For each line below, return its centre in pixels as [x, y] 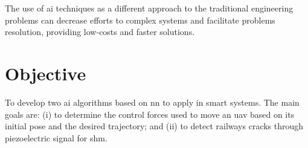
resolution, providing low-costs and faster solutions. [100, 32]
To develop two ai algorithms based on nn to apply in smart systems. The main [152, 102]
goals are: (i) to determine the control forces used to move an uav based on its [150, 114]
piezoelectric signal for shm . [56, 137]
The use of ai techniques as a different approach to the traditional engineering [149, 8]
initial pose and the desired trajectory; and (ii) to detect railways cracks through [154, 126]
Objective [46, 73]
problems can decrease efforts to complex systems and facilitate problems [140, 20]
